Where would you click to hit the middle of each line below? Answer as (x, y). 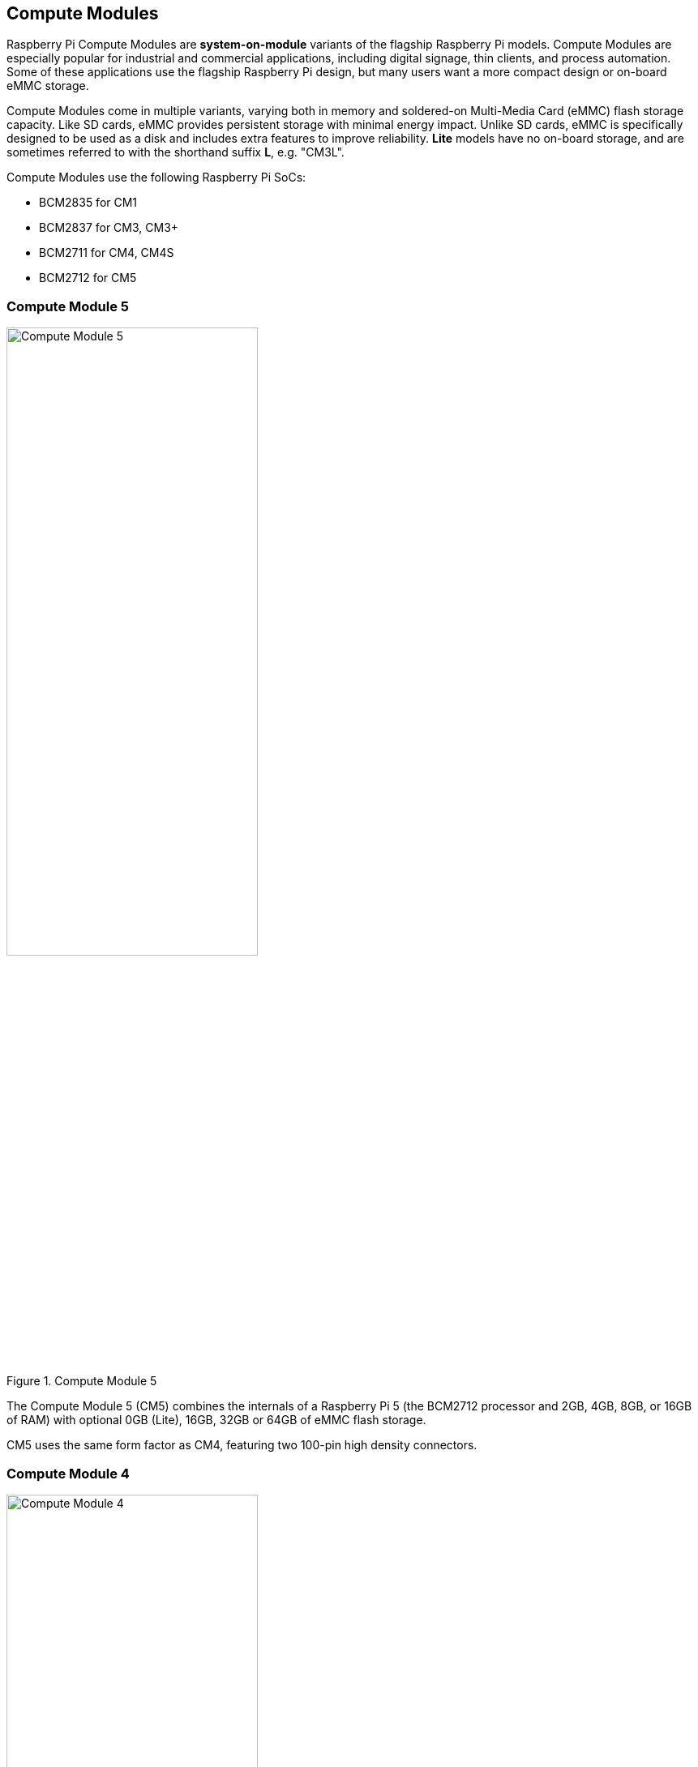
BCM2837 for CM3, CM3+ (109, 228)
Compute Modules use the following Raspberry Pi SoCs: (156, 178)
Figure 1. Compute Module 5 (82, 1381)
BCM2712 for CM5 (88, 278)
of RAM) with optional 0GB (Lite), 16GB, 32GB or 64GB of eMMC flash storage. (216, 1420)
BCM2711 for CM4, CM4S (107, 253)
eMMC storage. (48, 86)
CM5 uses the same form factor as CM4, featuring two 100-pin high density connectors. (242, 1445)
